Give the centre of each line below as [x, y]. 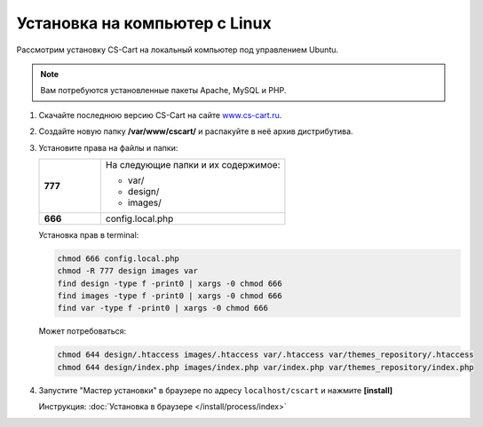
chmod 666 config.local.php [118, 258]
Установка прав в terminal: [89, 234]
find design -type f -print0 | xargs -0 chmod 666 [170, 283]
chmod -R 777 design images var [128, 271]
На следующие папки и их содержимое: [193, 164]
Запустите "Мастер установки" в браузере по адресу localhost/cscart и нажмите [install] [216, 390]
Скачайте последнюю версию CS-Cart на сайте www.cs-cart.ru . [160, 115]
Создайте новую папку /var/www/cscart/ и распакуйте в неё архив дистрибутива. [196, 131]
